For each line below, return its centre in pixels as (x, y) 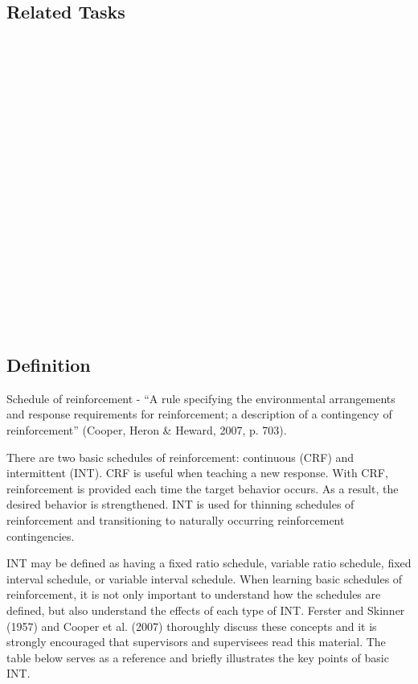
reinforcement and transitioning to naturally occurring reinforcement (176, 520)
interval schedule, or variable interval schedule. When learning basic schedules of (205, 578)
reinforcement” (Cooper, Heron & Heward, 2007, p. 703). (147, 430)
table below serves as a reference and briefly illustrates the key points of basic (198, 657)
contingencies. (41, 536)
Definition (49, 365)
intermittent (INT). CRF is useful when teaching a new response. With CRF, (197, 473)
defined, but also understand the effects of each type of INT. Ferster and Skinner (206, 610)
